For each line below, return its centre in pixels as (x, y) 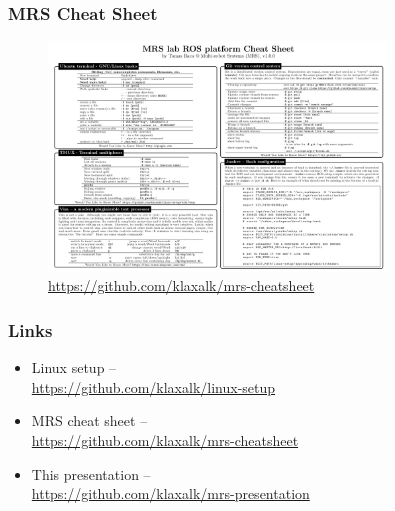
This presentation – (91, 473)
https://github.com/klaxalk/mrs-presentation (170, 493)
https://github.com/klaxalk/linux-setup (153, 386)
